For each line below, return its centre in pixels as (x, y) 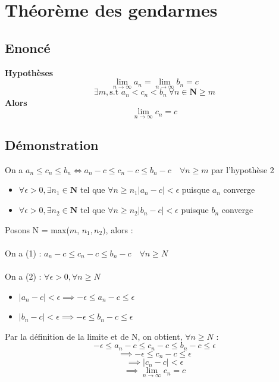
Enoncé (28, 47)
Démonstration (52, 145)
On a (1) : (23, 253)
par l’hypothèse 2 (243, 169)
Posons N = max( (37, 229)
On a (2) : (23, 276)
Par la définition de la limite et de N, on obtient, (94, 336)
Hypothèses (29, 72)
